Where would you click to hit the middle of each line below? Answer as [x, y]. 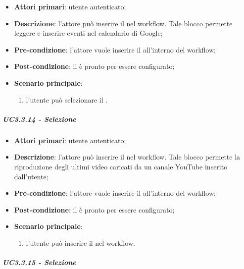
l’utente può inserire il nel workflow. [80, 242]
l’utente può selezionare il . [67, 99]
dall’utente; [31, 176]
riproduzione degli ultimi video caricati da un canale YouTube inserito [121, 166]
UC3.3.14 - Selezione [39, 119]
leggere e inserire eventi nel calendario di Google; [88, 33]
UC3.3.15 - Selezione [39, 262]
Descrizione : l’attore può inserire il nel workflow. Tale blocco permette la [127, 157]
